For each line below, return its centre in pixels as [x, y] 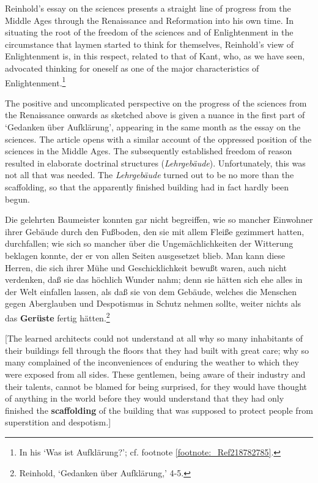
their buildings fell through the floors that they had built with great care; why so [157, 350]
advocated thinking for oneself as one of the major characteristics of [132, 68]
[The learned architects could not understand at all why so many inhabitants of [154, 338]
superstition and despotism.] [58, 422]
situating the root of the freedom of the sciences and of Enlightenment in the [149, 32]
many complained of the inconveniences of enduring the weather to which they [152, 362]
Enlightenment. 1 [35, 81]
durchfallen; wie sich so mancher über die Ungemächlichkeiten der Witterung [149, 243]
